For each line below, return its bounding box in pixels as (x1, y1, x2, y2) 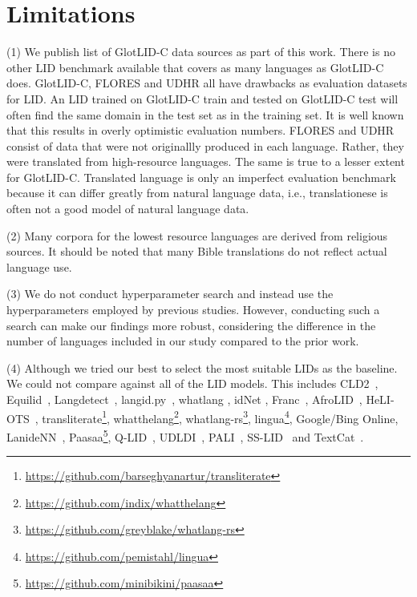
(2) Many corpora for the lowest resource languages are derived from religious (6, 227, 388, 244)
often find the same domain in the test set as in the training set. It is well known (6, 106, 404, 123)
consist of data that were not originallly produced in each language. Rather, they (6, 137, 404, 154)
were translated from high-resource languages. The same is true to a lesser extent (6, 153, 405, 170)
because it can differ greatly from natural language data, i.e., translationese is (6, 184, 388, 201)
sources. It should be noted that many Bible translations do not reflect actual (6, 243, 387, 260)
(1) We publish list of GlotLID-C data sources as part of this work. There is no (6, 43, 395, 60)
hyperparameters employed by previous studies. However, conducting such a (6, 301, 380, 318)
